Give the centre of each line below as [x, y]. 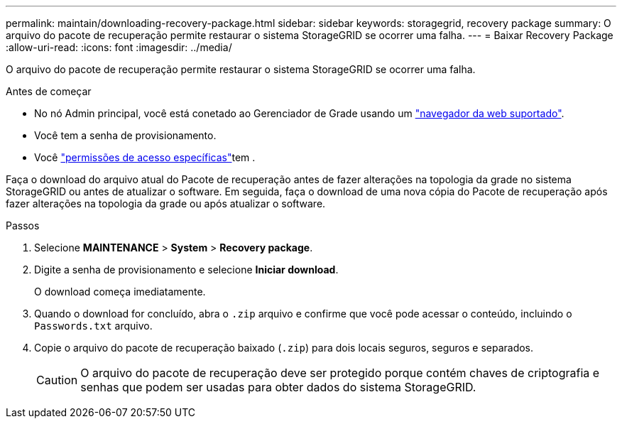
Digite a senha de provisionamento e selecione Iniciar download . [186, 270]
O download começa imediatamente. [120, 292]
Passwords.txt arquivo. [93, 326]
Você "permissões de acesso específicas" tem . [145, 157]
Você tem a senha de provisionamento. [125, 135]
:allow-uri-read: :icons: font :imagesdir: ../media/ [119, 47]
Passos [23, 225]
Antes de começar [49, 91]
